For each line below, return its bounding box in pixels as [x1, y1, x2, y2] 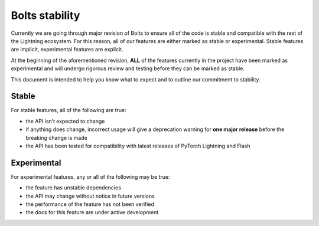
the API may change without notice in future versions [25, 192, 155, 199]
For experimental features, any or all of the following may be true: [11, 173, 171, 180]
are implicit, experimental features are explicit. [11, 46, 123, 53]
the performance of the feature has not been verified [25, 201, 155, 208]
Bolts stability [11, 9, 80, 22]
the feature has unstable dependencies [25, 184, 121, 191]
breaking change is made [25, 134, 88, 141]
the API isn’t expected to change [25, 117, 105, 125]
